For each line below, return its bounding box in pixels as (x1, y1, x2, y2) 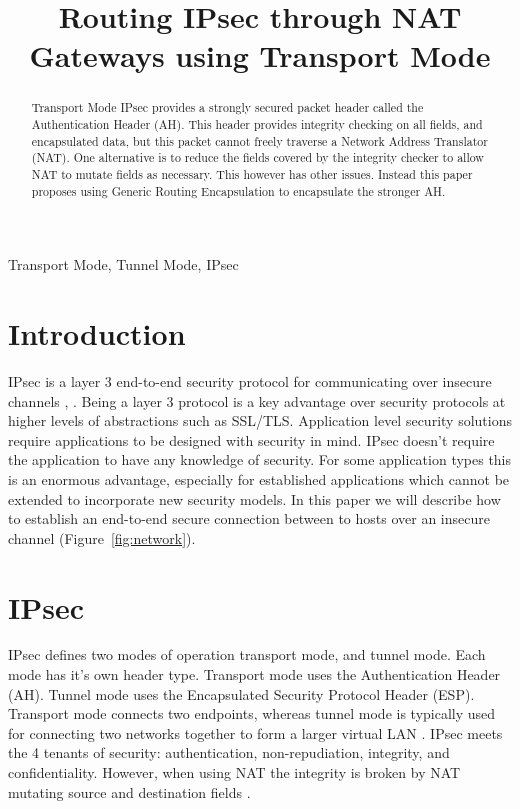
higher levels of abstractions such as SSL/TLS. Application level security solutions (8, 410, 512, 431)
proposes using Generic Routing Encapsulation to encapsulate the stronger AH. (31, 182, 446, 199)
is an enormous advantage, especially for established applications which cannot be (8, 468, 510, 489)
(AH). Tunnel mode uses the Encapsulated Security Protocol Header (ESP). (8, 683, 475, 704)
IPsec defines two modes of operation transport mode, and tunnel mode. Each (8, 644, 486, 665)
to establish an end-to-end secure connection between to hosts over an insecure (8, 508, 490, 529)
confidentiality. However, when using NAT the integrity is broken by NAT (8, 762, 461, 783)
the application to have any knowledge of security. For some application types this (8, 449, 512, 470)
